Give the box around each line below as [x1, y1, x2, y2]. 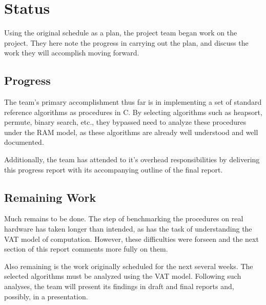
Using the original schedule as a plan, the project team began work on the [4, 27, 237, 38]
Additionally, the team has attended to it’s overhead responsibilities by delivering [4, 154, 260, 165]
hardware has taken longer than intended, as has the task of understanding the [4, 223, 252, 234]
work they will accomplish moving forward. [4, 47, 139, 58]
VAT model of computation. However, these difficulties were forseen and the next [4, 233, 259, 244]
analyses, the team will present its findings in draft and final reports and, [4, 281, 234, 292]
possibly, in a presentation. [4, 291, 88, 301]
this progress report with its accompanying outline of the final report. [4, 164, 223, 175]
